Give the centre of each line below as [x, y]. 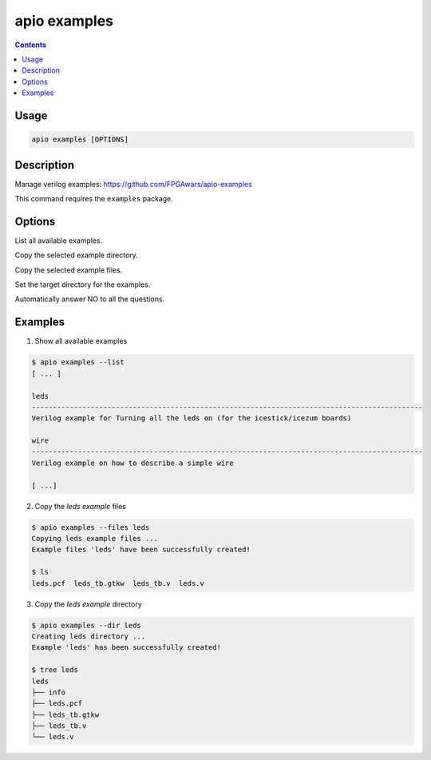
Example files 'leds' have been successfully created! [141, 550]
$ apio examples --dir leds [86, 625]
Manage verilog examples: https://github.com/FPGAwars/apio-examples [134, 184]
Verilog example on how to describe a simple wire [133, 463]
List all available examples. [59, 241]
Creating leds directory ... [89, 636]
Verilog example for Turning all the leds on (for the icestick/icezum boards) [192, 418]
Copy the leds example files [81, 506]
